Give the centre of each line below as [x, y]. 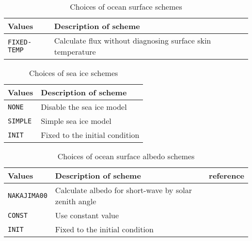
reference [227, 175]
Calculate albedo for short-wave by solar [123, 190]
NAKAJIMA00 [28, 196]
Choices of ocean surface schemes [126, 7]
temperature [75, 52]
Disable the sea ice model [84, 107]
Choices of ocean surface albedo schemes [126, 156]
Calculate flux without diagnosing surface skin [133, 40]
